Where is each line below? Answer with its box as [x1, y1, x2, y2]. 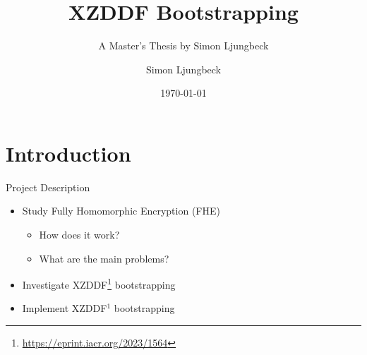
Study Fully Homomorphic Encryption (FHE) [22, 203, 220, 218]
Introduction [6, 138, 131, 167]
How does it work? [39, 227, 120, 242]
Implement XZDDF [22, 301, 107, 315]
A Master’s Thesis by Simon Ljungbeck [98, 38, 269, 53]
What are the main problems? [39, 251, 169, 265]
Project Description [6, 179, 90, 194]
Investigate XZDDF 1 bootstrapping [22, 275, 176, 291]
